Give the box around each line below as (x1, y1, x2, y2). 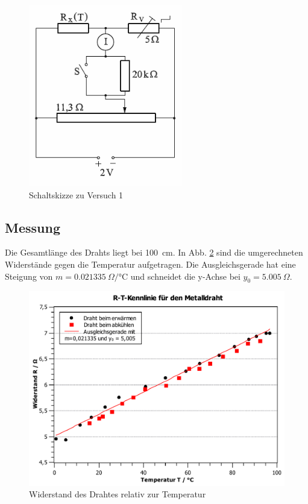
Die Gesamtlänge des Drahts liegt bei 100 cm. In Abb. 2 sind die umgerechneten (5, 246, 303, 259)
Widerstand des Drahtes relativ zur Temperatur (29, 488, 206, 500)
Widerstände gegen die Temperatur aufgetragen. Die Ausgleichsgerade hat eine (5, 257, 296, 270)
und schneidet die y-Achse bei (130, 269, 240, 282)
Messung (5, 218, 60, 236)
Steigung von (5, 269, 53, 282)
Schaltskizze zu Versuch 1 (29, 188, 124, 201)
